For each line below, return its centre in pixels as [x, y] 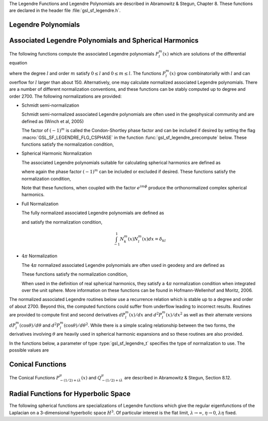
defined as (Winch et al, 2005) [53, 121]
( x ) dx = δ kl [154, 240]
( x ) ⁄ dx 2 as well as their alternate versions [209, 314]
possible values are [29, 350]
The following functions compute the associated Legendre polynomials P [84, 54]
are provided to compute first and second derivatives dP [67, 314]
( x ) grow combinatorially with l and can [210, 73]
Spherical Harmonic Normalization [57, 153]
